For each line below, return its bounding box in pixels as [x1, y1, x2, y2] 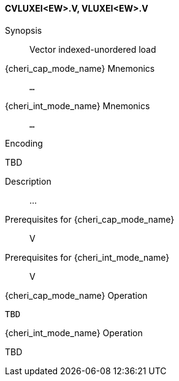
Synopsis [5, 25, 42, 36]
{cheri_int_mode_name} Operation [5, 327, 143, 338]
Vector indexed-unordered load [29, 44, 156, 55]
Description [5, 175, 51, 187]
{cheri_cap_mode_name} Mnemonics [5, 63, 155, 74]
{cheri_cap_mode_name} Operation [5, 290, 148, 301]
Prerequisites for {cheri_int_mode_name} [5, 252, 170, 263]
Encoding [5, 137, 43, 148]
